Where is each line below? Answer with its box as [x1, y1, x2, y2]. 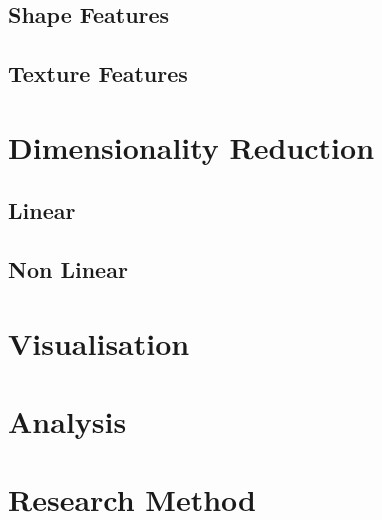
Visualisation [8, 322, 190, 363]
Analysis [8, 401, 127, 442]
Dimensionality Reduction [8, 126, 375, 167]
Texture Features [8, 58, 188, 89]
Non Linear [8, 254, 128, 285]
